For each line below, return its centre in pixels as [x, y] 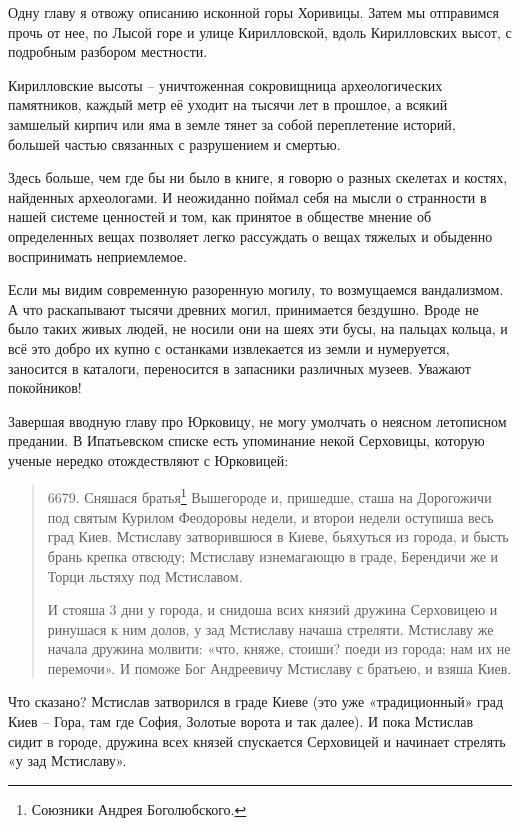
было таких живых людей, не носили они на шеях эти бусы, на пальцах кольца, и [258, 328]
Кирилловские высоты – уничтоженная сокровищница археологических [225, 84]
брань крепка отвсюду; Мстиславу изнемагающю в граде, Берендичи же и [272, 555]
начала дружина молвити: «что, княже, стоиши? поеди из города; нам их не [279, 648]
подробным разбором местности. [108, 51]
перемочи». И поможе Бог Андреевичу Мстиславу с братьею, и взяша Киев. [279, 667]
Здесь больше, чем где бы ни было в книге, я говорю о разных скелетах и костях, [258, 177]
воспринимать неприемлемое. [97, 255]
